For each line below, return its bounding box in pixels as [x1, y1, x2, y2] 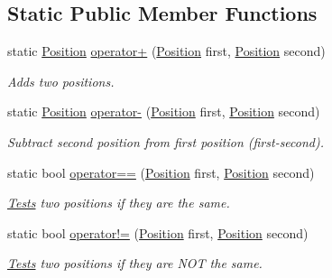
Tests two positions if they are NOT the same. [7, 254, 263, 273]
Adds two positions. [7, 71, 115, 90]
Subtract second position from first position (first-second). [7, 132, 325, 151]
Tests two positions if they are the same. [7, 193, 230, 212]
